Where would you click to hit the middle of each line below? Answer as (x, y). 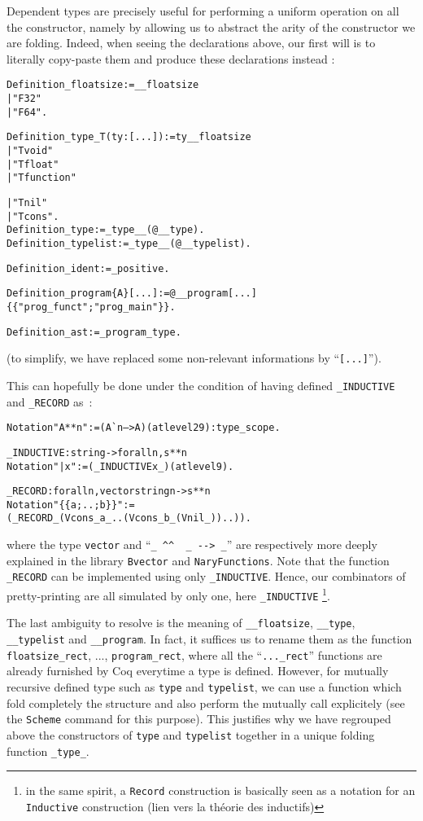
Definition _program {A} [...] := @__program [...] (132, 294)
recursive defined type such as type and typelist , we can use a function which (204, 686)
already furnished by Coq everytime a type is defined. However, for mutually (198, 671)
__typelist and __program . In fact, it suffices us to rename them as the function (209, 639)
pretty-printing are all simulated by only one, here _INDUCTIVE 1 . (168, 594)
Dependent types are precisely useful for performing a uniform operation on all (203, 11)
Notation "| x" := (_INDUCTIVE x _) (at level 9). (120, 466)
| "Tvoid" (30, 151)
